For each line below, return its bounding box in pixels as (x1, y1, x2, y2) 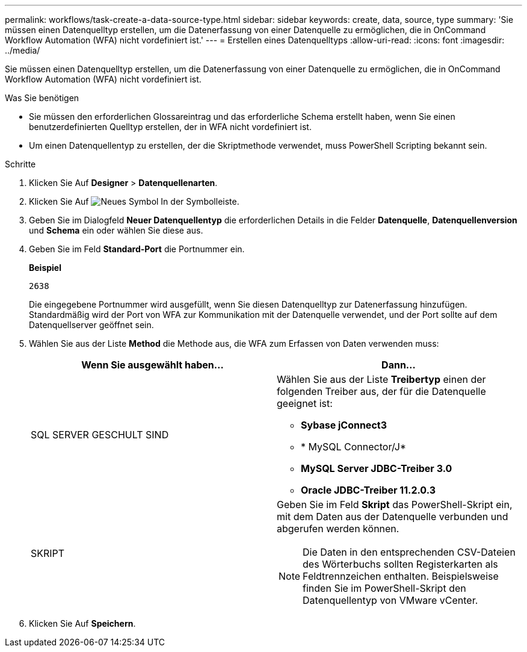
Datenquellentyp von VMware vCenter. (303, 594, 478, 606)
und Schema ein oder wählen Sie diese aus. (29, 225, 203, 235)
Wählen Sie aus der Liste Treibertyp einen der (277, 373, 486, 385)
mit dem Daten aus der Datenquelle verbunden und (277, 511, 508, 523)
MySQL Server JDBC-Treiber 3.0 (301, 462, 452, 474)
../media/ (5, 45, 40, 55)
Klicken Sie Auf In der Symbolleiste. (29, 196, 239, 206)
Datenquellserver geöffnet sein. (29, 320, 154, 330)
